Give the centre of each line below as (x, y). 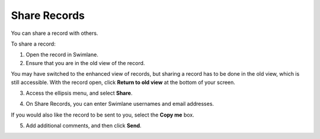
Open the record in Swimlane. (62, 55)
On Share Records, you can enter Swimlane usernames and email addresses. (120, 104)
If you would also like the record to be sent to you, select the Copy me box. (103, 115)
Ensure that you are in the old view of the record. (85, 63)
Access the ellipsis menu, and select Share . (79, 93)
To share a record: (33, 44)
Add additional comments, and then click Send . (84, 126)
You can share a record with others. (55, 33)
